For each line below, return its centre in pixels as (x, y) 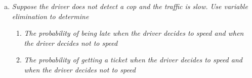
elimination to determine (50, 16)
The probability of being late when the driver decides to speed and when (134, 33)
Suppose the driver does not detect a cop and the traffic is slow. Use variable (130, 6)
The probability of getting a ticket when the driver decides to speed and (133, 60)
